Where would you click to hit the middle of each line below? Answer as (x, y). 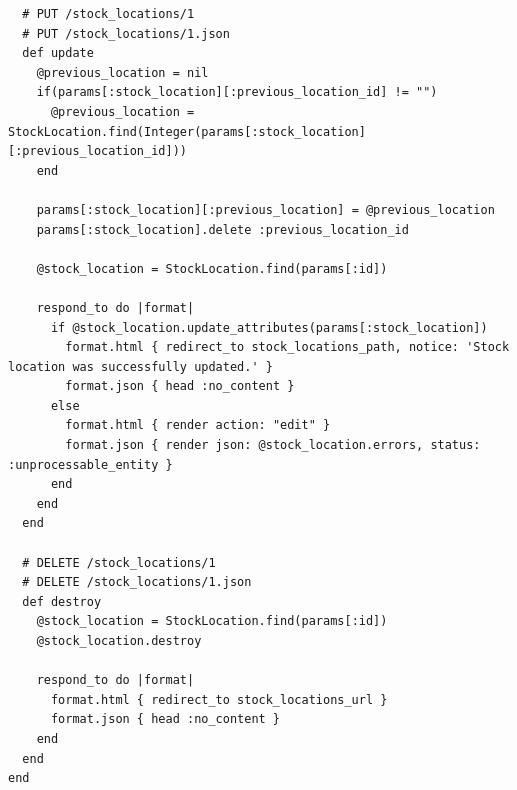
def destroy (62, 601)
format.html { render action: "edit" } (198, 425)
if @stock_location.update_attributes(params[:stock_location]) (269, 327)
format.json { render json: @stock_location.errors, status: (273, 445)
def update (58, 53)
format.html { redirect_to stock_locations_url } (219, 699)
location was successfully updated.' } (140, 366)
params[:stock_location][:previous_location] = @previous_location (265, 209)
